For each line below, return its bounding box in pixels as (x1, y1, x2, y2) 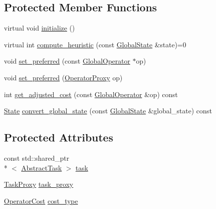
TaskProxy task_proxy (4, 179, 73, 189)
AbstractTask (21, 162, 62, 173)
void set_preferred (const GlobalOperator (4, 56, 130, 66)
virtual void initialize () (4, 23, 75, 33)
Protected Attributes (4, 130, 113, 145)
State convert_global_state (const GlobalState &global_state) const (4, 105, 213, 116)
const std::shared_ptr (4, 152, 70, 163)
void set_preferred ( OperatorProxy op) (4, 72, 123, 82)
